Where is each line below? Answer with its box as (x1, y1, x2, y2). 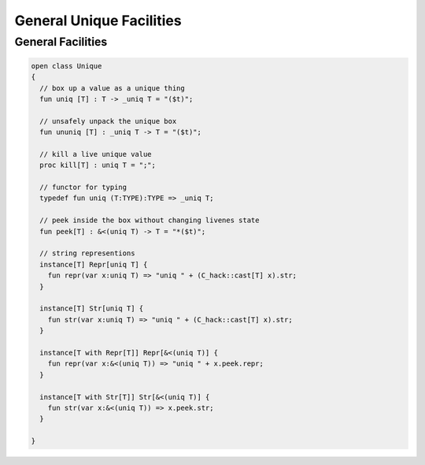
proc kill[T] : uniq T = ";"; (39, 161, 157, 169)
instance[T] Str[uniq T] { (39, 304, 144, 313)
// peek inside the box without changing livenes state (39, 216, 260, 225)
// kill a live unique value (39, 150, 153, 158)
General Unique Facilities (14, 12, 182, 29)
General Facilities (14, 35, 108, 49)
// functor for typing (39, 183, 128, 192)
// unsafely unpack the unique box (39, 117, 177, 125)
